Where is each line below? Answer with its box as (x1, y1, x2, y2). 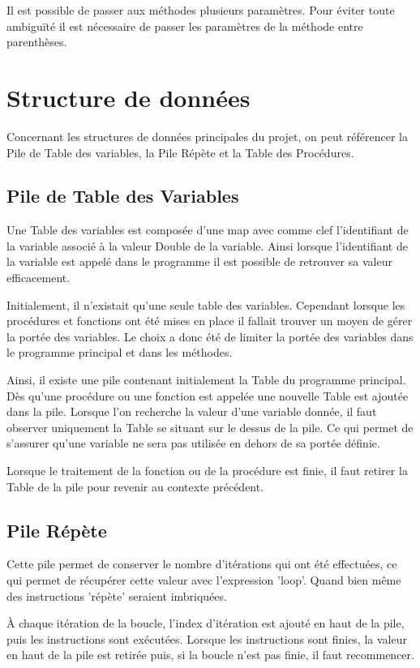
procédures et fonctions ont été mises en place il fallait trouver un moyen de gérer (6, 312, 413, 329)
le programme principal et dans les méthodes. (6, 344, 233, 361)
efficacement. (6, 269, 71, 286)
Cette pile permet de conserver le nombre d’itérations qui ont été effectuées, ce (6, 555, 397, 572)
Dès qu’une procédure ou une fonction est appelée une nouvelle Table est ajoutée (6, 387, 409, 404)
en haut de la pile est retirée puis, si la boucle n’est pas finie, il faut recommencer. (6, 646, 414, 663)
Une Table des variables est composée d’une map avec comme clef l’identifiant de (6, 221, 409, 238)
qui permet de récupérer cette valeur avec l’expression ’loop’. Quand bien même (6, 572, 401, 588)
